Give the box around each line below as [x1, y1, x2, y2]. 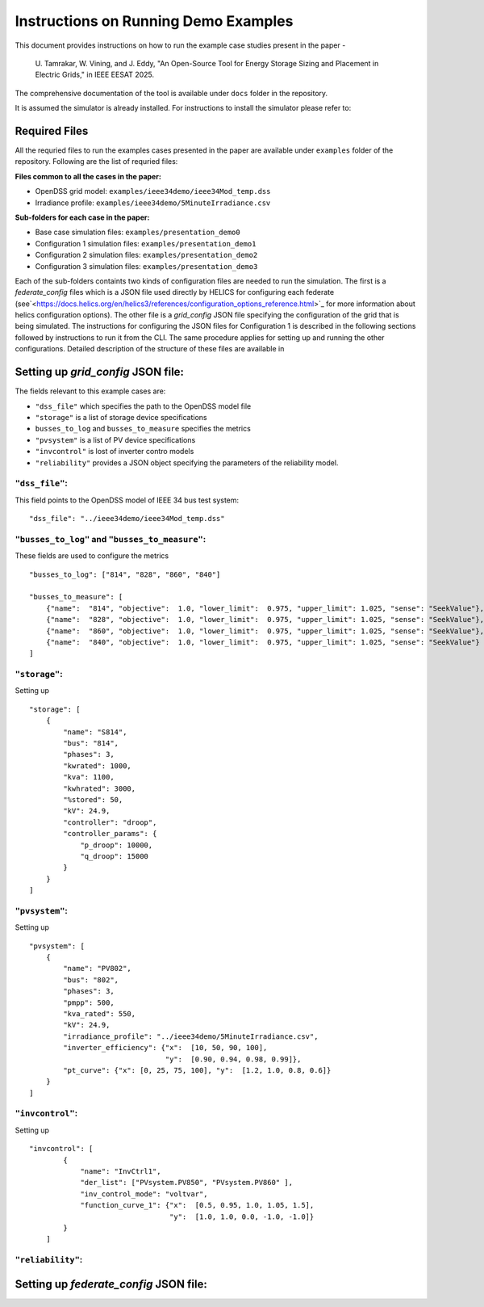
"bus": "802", [63, 975, 119, 985]
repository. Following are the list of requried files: [15, 157, 178, 166]
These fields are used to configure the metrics [15, 551, 169, 561]
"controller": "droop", [63, 817, 157, 827]
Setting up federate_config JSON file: [15, 1277, 207, 1291]
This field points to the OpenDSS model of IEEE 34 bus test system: [15, 495, 240, 505]
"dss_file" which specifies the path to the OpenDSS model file [35, 401, 252, 411]
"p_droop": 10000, [80, 840, 153, 850]
